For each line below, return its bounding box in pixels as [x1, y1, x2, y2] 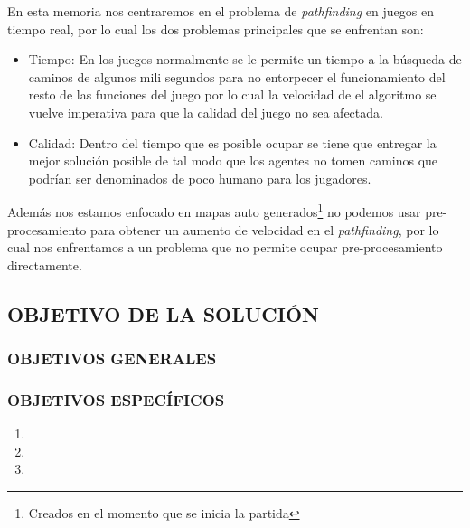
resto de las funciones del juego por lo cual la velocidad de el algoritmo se [28, 85, 437, 104]
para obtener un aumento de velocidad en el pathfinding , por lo [89, 220, 439, 239]
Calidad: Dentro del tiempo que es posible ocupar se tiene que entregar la [28, 133, 437, 152]
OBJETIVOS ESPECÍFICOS [7, 388, 225, 410]
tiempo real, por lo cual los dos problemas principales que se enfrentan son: [7, 19, 424, 38]
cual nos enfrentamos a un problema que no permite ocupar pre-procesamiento [7, 238, 443, 257]
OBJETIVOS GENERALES [7, 347, 217, 370]
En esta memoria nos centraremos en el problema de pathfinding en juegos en [7, 2, 434, 20]
